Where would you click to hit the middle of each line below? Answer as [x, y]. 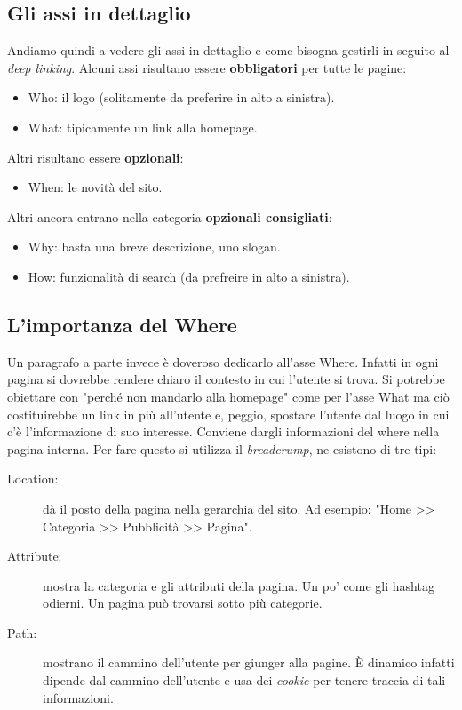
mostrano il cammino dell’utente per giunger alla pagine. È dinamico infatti [249, 662]
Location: [33, 479]
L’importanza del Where [122, 324]
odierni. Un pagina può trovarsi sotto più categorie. [183, 603]
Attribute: [35, 556]
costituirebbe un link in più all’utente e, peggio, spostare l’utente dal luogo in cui [228, 414]
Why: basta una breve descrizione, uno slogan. [154, 247]
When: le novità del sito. [95, 187]
